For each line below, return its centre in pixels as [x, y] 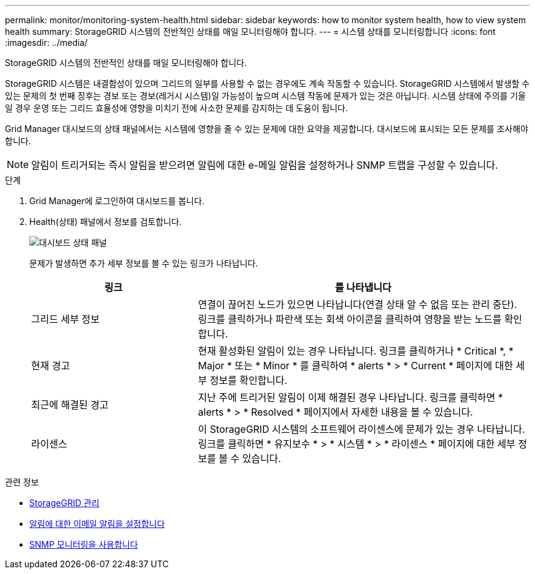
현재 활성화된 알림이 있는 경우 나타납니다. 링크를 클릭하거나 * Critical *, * [356, 351]
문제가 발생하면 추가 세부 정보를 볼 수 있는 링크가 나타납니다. [144, 263]
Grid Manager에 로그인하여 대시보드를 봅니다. [117, 201]
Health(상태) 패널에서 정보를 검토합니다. [106, 222]
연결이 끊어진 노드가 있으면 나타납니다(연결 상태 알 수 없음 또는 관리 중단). [358, 304]
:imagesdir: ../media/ [46, 42]
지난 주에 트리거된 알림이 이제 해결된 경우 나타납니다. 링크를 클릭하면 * [351, 397]
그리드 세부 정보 [66, 319]
